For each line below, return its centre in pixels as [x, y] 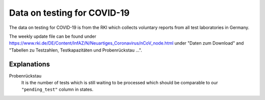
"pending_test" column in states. [57, 89]
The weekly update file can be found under [53, 36]
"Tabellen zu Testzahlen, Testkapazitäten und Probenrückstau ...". [76, 50]
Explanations [29, 64]
